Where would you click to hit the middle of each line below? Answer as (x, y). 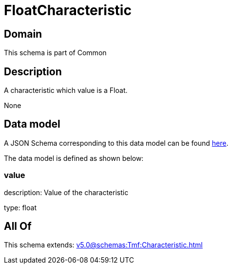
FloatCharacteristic (68, 10)
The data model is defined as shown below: (74, 158)
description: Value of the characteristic (66, 192)
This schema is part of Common (55, 53)
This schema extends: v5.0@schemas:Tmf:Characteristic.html (103, 245)
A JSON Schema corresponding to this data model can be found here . (116, 143)
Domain (23, 34)
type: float (20, 207)
